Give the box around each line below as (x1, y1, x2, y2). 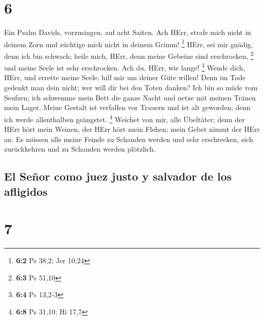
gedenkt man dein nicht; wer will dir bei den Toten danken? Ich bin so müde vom (4, 82, 258, 93)
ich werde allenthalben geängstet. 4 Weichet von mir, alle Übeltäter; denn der (4, 112, 245, 124)
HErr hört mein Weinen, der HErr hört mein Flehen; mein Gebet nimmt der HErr (4, 124, 260, 134)
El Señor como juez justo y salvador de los (4, 168, 232, 184)
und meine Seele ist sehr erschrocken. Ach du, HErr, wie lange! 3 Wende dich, (4, 61, 245, 73)
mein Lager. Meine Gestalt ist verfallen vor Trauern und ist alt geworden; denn (4, 102, 251, 113)
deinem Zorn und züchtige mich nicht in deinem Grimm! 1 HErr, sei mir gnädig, (4, 37, 253, 49)
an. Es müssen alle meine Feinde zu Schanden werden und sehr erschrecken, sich (4, 133, 253, 144)
